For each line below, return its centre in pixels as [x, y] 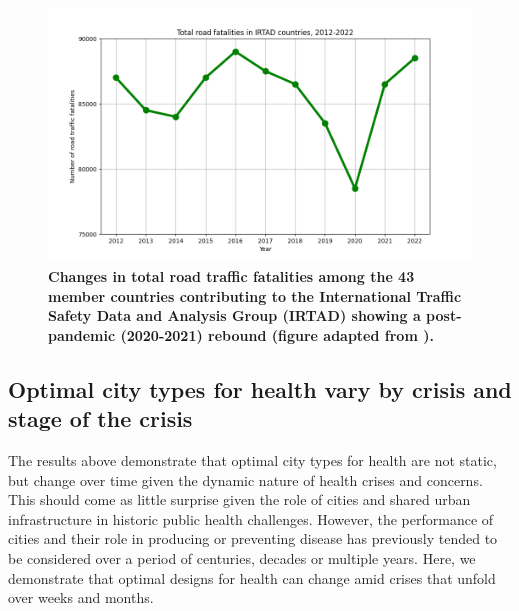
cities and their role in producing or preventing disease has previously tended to [253, 538]
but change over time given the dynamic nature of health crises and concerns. [245, 479]
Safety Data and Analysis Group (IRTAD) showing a [234, 315]
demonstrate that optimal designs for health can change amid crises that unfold [252, 577]
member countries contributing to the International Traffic [255, 295]
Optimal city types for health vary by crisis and [260, 388]
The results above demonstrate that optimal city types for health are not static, [252, 459]
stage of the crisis [100, 418]
